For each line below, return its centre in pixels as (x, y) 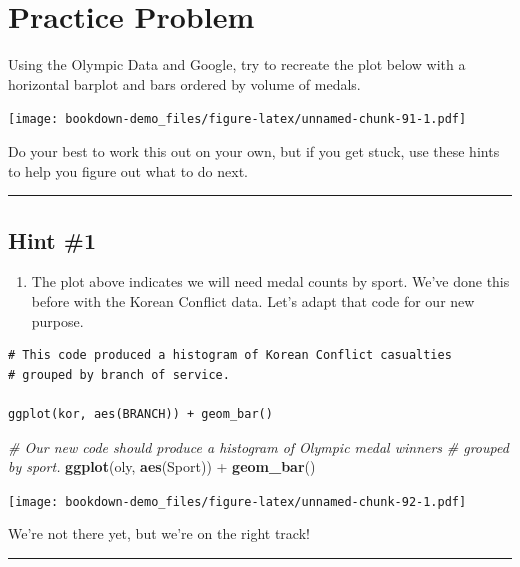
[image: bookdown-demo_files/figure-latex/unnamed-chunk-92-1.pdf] (237, 501)
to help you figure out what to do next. (128, 170)
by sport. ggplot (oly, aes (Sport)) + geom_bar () (162, 466)
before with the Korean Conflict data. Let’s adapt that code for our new (253, 300)
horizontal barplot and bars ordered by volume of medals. (184, 83)
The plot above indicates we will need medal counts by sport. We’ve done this (270, 281)
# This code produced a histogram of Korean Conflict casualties (230, 355)
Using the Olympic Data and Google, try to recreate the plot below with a (237, 64)
